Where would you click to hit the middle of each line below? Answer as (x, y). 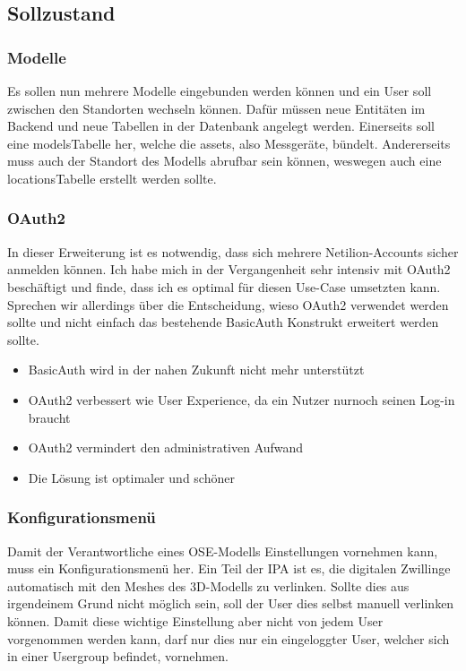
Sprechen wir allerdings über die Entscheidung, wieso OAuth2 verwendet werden (228, 304)
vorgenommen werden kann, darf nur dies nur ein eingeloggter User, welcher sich (229, 638)
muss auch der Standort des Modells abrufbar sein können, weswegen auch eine (224, 161)
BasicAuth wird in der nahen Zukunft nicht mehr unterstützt (196, 370)
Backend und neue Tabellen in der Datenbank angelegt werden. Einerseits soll (221, 126)
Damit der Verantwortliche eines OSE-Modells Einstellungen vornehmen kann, (223, 551)
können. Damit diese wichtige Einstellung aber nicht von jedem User (195, 620)
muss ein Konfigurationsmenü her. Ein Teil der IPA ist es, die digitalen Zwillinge (229, 568)
